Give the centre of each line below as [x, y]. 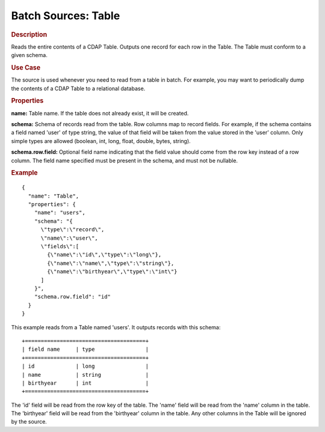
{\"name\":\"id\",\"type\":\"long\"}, [104, 255]
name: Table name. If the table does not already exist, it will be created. [100, 113]
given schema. [29, 55]
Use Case [26, 67]
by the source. [29, 422]
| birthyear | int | [85, 383]
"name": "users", [60, 213]
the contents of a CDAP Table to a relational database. [78, 88]
